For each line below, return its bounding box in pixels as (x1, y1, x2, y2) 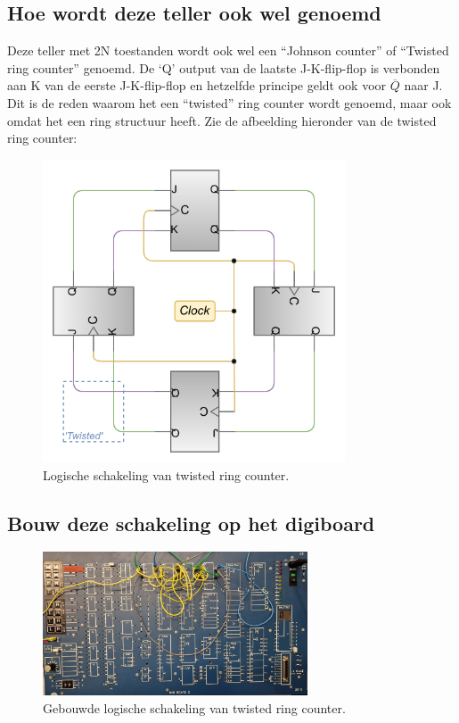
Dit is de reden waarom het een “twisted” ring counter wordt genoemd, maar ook (7, 93, 452, 112)
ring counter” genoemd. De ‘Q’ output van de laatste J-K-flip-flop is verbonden (7, 58, 440, 77)
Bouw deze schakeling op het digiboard (7, 509, 375, 536)
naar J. (404, 76, 443, 95)
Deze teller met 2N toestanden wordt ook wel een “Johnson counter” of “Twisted (7, 41, 449, 60)
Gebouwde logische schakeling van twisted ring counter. (43, 699, 346, 718)
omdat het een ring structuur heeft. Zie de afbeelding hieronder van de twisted (7, 111, 437, 129)
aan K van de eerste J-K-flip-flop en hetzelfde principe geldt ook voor (7, 76, 387, 95)
